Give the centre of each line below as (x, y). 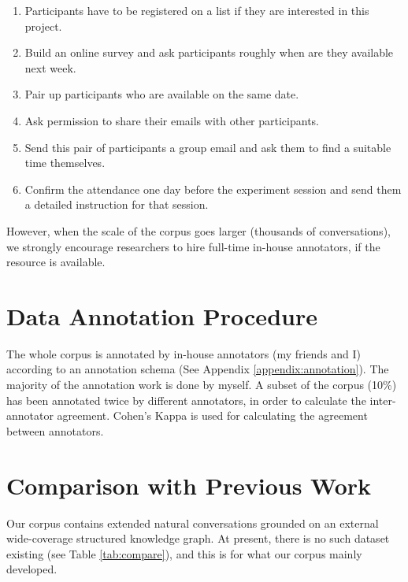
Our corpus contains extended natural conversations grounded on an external (193, 523)
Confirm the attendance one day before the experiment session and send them (213, 189)
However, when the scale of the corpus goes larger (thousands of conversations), (198, 230)
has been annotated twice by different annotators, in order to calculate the (186, 400)
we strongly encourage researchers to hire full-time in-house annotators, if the (193, 246)
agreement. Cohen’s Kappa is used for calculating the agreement (212, 415)
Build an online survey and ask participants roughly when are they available (209, 52)
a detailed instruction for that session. (117, 204)
